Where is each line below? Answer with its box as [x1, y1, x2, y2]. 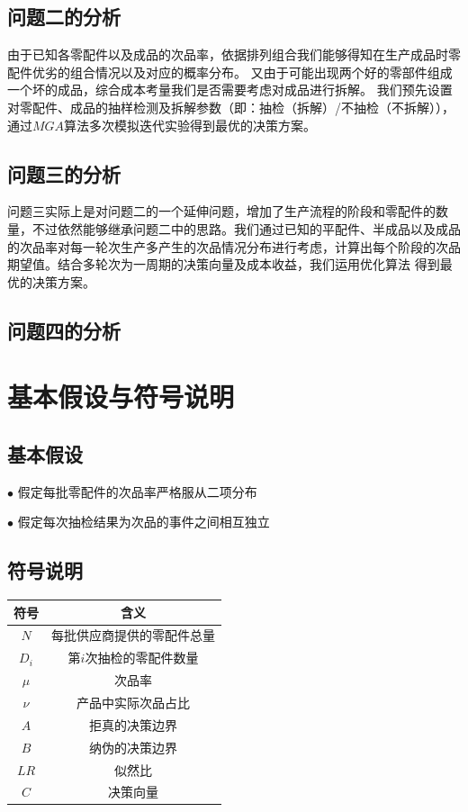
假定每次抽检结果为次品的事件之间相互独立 [17, 512, 270, 531]
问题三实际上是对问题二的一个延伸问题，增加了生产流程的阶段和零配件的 [7, 202, 436, 221]
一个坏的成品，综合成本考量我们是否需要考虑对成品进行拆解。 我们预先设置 [7, 80, 453, 99]
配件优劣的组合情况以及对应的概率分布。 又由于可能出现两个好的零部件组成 [7, 62, 453, 81]
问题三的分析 [7, 159, 121, 187]
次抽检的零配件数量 [85, 648, 199, 667]
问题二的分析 [7, 3, 121, 31]
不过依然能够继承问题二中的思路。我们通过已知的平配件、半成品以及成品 [31, 219, 461, 238]
